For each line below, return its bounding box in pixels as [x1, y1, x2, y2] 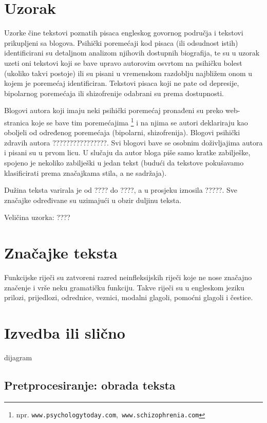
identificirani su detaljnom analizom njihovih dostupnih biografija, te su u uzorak [4, 47, 260, 58]
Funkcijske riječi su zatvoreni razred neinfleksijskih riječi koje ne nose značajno [4, 272, 252, 282]
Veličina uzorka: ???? [4, 212, 70, 223]
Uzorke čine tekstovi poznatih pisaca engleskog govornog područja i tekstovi [4, 27, 243, 38]
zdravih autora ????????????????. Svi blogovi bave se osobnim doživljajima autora [4, 137, 263, 148]
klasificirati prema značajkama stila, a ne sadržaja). [4, 167, 167, 178]
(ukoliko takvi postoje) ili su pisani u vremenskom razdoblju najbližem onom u [4, 67, 253, 78]
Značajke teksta [4, 242, 118, 263]
